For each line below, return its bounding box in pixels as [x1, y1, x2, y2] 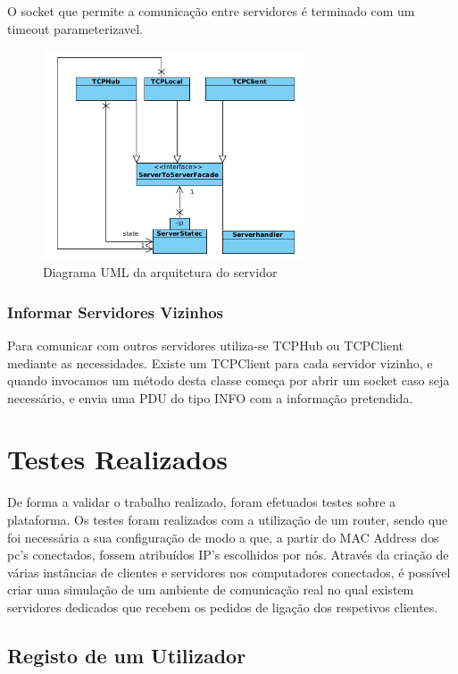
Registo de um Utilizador [7, 641, 246, 669]
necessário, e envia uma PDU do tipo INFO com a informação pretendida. [7, 388, 413, 407]
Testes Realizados [7, 441, 228, 477]
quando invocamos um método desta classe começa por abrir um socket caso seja [7, 371, 450, 390]
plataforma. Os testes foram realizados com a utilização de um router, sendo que [7, 510, 448, 529]
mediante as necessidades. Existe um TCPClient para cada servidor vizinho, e [7, 353, 433, 372]
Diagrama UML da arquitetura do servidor [43, 263, 278, 282]
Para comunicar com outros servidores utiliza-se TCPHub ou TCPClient [7, 335, 404, 354]
